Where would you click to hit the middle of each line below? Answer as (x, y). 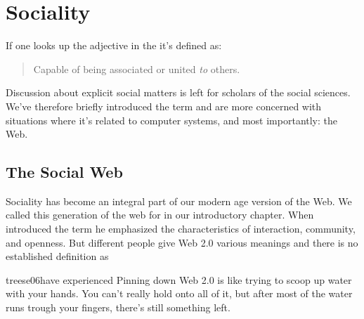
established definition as (57, 256)
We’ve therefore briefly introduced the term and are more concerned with (164, 106)
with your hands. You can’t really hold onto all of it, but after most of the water (179, 293)
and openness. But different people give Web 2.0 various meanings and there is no (182, 242)
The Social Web (64, 172)
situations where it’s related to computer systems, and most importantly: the (172, 120)
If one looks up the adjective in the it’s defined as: (114, 45)
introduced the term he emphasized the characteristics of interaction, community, (181, 229)
